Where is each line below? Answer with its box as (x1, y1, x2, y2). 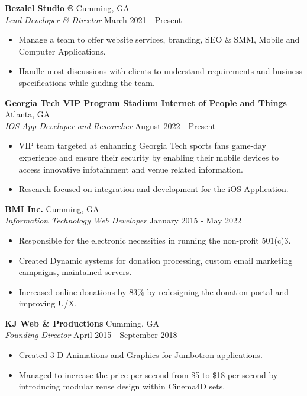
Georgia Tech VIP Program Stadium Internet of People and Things (5, 96, 287, 108)
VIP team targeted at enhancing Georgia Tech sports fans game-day (18, 139, 267, 152)
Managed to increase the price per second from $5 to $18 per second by (18, 368, 278, 381)
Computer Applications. (18, 44, 106, 57)
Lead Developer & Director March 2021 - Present (5, 13, 182, 25)
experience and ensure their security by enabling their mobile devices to (18, 151, 279, 163)
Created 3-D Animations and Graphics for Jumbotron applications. (18, 349, 263, 361)
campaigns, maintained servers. (18, 266, 132, 278)
